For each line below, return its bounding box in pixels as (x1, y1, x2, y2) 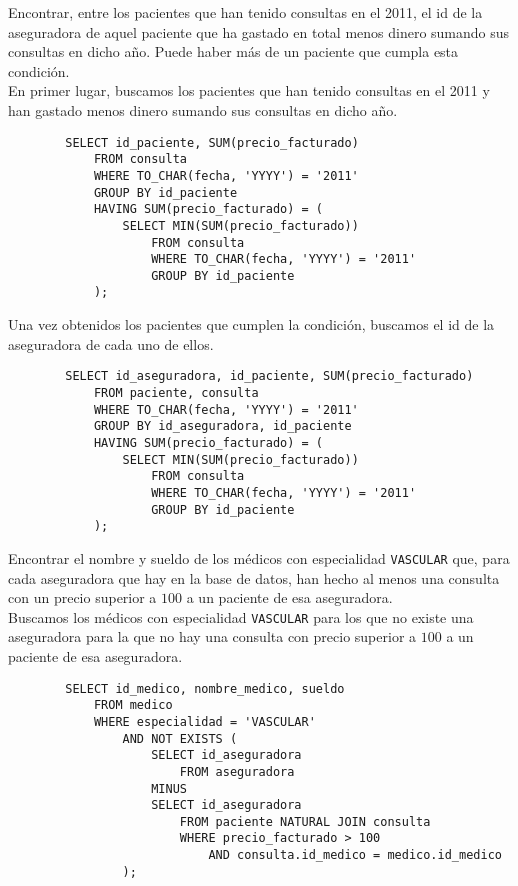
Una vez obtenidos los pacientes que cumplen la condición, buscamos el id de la (8, 314, 495, 335)
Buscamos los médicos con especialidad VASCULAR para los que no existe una (8, 606, 474, 627)
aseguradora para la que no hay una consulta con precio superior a (8, 626, 417, 647)
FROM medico (93, 698, 173, 713)
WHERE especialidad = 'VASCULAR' (93, 714, 316, 729)
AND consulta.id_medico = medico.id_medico (208, 848, 502, 863)
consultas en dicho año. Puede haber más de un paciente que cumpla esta (8, 41, 459, 62)
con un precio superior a (8, 587, 157, 608)
